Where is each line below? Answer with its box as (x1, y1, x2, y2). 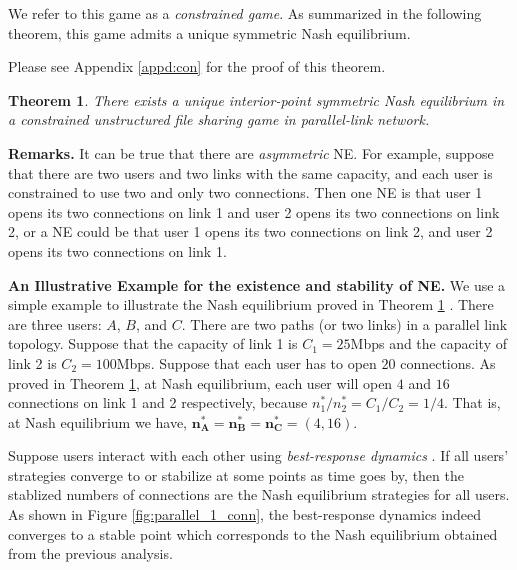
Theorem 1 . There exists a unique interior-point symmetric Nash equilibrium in (8, 89, 505, 110)
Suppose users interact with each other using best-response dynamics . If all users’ (8, 445, 509, 466)
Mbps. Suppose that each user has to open (116, 352, 377, 373)
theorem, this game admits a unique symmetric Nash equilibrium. (8, 22, 411, 43)
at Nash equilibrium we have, (8, 411, 188, 432)
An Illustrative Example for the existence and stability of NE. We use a (8, 274, 506, 295)
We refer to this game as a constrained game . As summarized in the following (8, 3, 482, 23)
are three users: (8, 313, 102, 334)
